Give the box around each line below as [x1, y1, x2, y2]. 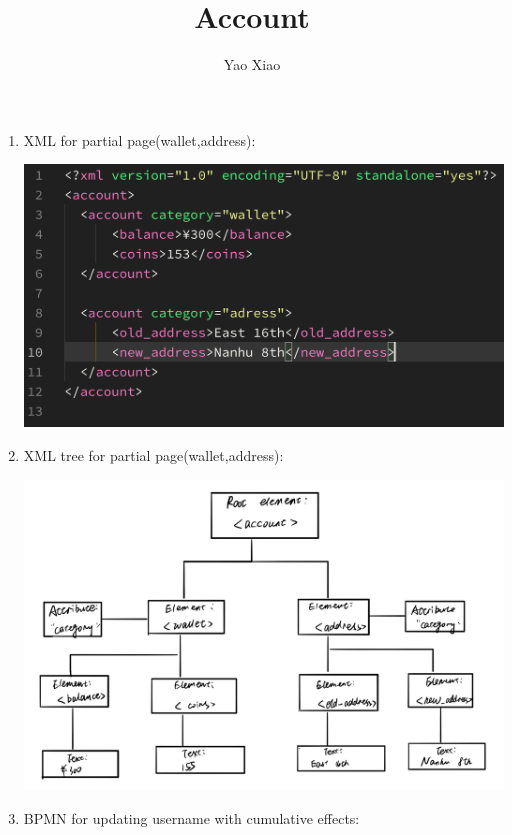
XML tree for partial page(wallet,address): [23, 444, 284, 465]
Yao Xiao [223, 54, 281, 75]
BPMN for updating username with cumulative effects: [23, 807, 360, 828]
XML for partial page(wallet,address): [23, 129, 256, 150]
